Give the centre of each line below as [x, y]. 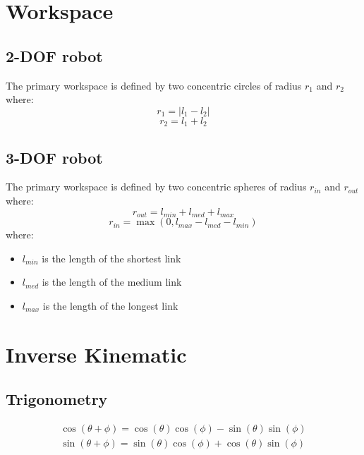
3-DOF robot [54, 157]
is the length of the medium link [112, 282]
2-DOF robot [54, 55]
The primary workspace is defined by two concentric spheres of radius [156, 187]
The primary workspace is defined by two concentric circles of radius [154, 85]
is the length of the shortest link [111, 258]
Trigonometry [57, 399]
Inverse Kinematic [96, 354]
